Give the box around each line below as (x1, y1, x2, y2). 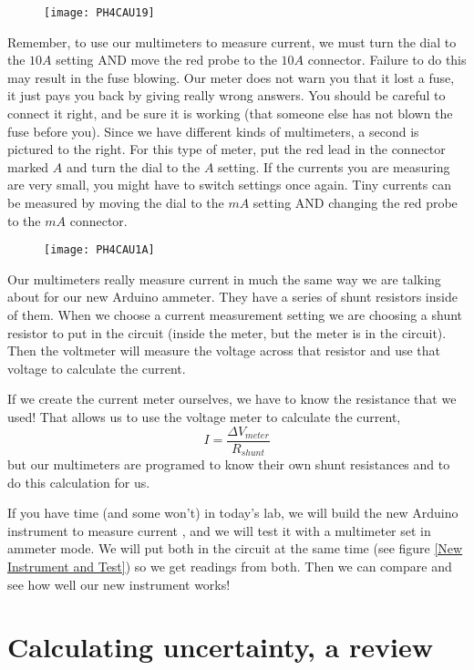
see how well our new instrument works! (7, 574, 231, 593)
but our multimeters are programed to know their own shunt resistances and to (7, 455, 450, 474)
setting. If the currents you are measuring (218, 157, 450, 176)
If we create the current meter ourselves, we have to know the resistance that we (7, 389, 457, 408)
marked (7, 157, 49, 176)
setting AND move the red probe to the (56, 50, 277, 69)
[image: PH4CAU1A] (44, 243, 155, 257)
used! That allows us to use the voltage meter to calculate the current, (7, 407, 401, 426)
